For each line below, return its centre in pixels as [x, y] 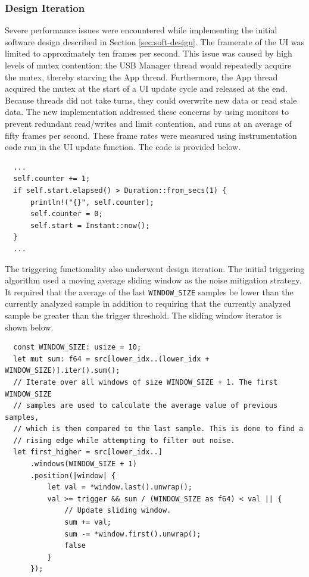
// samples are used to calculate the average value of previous [146, 406]
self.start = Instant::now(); [90, 225]
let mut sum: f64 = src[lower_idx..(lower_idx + [111, 359]
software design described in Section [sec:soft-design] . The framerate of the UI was [155, 41]
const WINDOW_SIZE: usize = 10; [77, 347]
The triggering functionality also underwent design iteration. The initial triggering [155, 268]
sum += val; [88, 523]
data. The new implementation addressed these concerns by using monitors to [147, 112]
